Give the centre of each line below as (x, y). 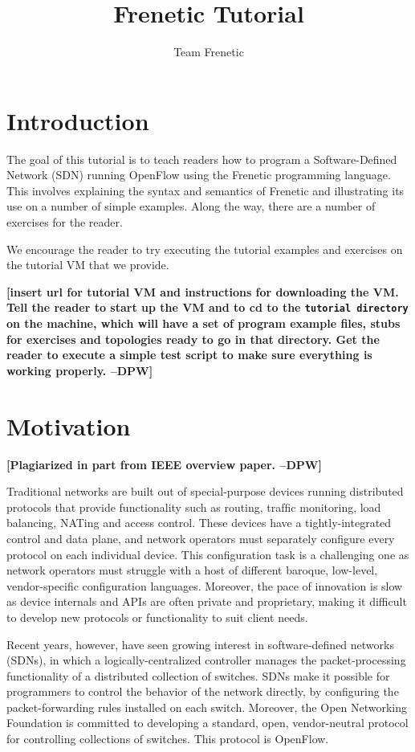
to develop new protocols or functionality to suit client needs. (157, 617)
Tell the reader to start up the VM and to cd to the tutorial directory (207, 307)
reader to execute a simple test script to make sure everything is (189, 355)
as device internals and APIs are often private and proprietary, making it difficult (207, 601)
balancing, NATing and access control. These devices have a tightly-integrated (199, 523)
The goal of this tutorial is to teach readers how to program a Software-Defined (202, 159)
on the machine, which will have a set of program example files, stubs (203, 323)
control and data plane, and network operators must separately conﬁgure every (201, 538)
